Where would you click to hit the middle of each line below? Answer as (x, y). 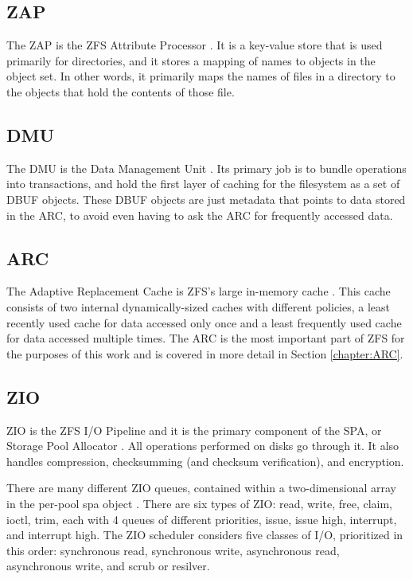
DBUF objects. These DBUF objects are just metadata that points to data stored (206, 199)
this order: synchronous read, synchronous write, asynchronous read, (173, 550)
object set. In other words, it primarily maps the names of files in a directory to (201, 76)
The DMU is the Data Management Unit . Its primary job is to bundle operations (206, 168)
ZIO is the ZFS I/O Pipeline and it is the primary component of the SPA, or (194, 430)
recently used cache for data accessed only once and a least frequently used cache (204, 322)
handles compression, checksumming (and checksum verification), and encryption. (205, 461)
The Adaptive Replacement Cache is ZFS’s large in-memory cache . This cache (199, 291)
